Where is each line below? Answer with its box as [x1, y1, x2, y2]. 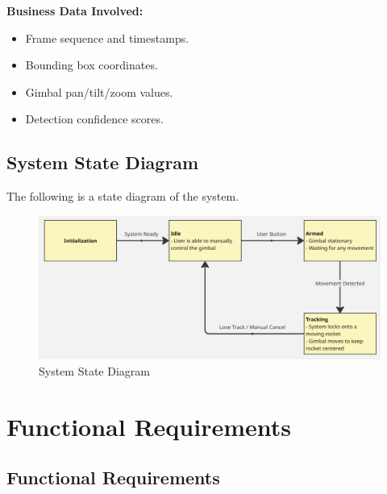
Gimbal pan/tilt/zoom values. [25, 83, 173, 100]
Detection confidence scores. [25, 110, 164, 127]
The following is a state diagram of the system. [6, 188, 239, 205]
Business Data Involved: [6, 2, 144, 19]
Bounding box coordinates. [25, 56, 158, 73]
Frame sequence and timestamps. [25, 29, 189, 46]
